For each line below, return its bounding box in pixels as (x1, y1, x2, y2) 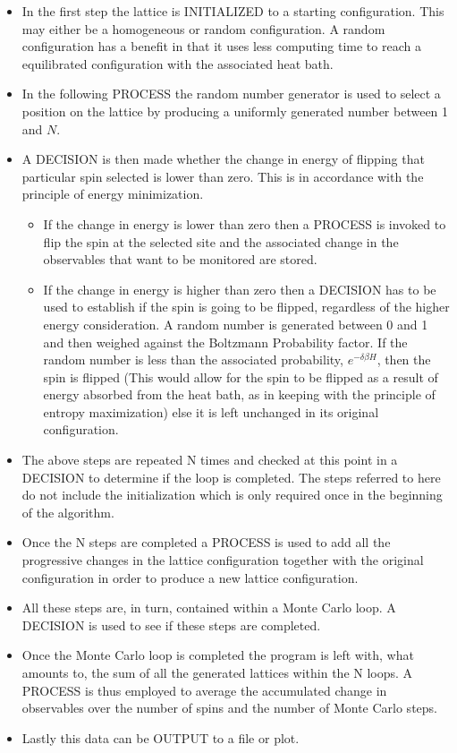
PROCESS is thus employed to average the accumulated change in (21, 680, 387, 699)
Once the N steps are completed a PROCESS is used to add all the (21, 533, 391, 552)
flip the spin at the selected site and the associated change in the (43, 232, 399, 251)
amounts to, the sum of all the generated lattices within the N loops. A (21, 663, 413, 681)
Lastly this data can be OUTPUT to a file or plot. (21, 728, 300, 747)
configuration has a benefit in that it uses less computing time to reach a (21, 37, 421, 56)
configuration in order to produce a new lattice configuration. (21, 568, 359, 586)
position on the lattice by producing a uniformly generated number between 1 (21, 101, 449, 120)
